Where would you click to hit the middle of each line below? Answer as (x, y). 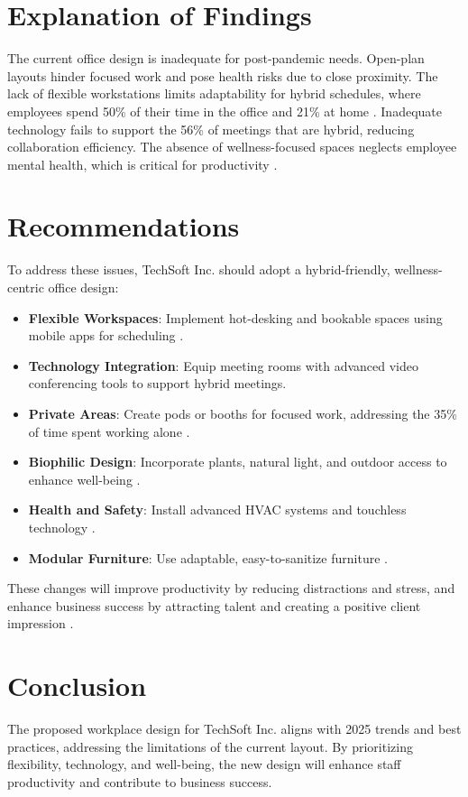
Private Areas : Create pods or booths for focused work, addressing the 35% (243, 413)
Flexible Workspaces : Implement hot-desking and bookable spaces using (235, 317)
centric (26, 287)
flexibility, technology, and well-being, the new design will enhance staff (204, 764)
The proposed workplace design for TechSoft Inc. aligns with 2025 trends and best (234, 729)
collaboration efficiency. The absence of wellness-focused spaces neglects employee (232, 147)
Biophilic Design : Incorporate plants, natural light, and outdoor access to (238, 462)
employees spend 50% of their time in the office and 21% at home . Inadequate (225, 111)
